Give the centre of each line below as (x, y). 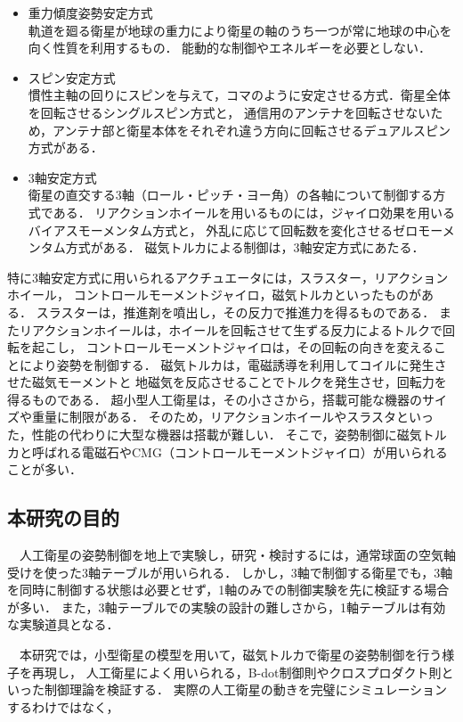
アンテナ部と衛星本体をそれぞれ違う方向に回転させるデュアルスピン (252, 130)
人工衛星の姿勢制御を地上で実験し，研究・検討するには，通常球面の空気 (231, 555)
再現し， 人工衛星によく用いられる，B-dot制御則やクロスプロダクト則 (236, 672)
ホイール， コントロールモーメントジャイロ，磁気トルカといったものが (214, 295)
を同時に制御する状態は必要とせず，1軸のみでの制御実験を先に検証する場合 (228, 590)
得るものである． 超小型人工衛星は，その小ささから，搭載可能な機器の (215, 399)
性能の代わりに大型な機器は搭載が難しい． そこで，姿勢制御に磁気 (227, 435)
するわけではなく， (63, 706)
